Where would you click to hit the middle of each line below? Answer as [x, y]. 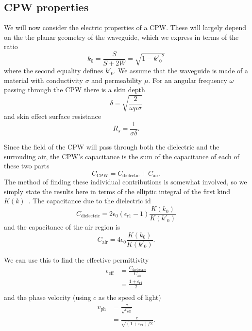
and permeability [117, 80]
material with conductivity [44, 80]
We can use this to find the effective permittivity [76, 259]
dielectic [131, 176]
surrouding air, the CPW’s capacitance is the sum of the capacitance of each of [122, 156]
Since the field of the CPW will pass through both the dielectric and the [112, 147]
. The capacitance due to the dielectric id [90, 201]
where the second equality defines [54, 71]
